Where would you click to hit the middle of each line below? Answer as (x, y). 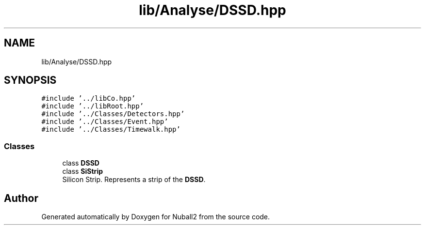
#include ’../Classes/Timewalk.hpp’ (111, 130)
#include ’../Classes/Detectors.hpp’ (113, 114)
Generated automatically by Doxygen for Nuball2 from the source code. (156, 217)
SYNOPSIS (30, 80)
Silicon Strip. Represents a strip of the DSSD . (134, 180)
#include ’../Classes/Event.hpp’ (105, 122)
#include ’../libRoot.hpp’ (93, 106)
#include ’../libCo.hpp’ (89, 99)
